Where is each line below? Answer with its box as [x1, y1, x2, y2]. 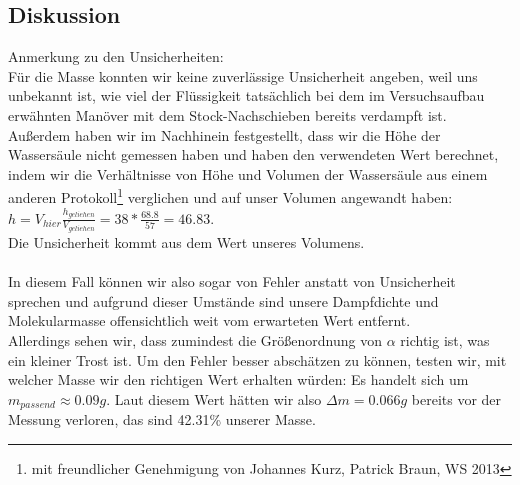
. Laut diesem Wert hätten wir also [106, 388, 322, 409]
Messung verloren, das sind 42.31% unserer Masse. [8, 409, 316, 430]
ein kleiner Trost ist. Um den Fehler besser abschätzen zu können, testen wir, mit [8, 349, 507, 370]
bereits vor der [411, 388, 502, 409]
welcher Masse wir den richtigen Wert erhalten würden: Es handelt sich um [8, 369, 469, 390]
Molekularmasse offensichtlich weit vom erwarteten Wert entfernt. [8, 310, 411, 331]
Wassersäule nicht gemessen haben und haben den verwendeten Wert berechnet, [8, 144, 499, 165]
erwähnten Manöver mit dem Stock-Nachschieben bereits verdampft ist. [8, 104, 447, 125]
